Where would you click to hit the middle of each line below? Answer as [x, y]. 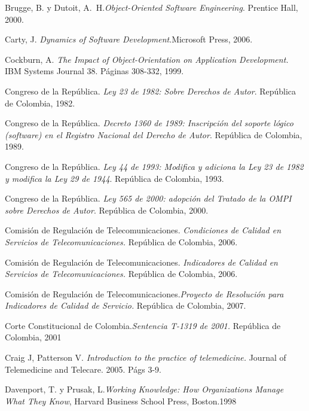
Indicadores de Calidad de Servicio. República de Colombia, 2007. [126, 305]
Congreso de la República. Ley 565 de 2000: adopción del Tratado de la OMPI [148, 198]
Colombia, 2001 [33, 337]
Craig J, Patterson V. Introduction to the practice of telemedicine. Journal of [146, 357]
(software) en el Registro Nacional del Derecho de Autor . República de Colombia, [154, 134]
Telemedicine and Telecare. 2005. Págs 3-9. [83, 369]
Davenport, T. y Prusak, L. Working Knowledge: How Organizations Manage [144, 389]
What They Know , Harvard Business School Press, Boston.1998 [121, 401]
